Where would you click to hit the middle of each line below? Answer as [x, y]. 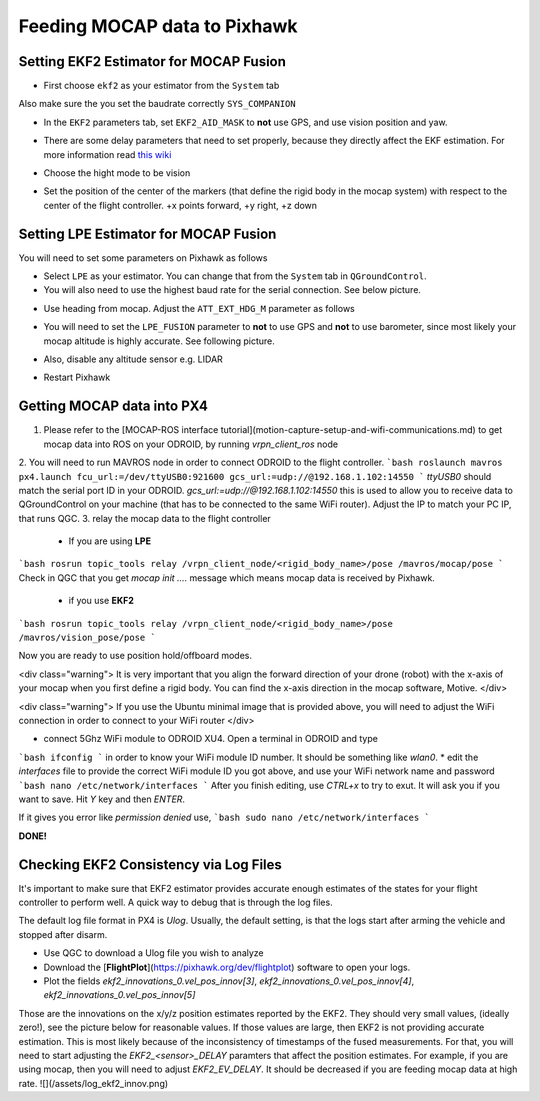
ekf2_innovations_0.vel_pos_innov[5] [119, 995]
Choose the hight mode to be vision [117, 173]
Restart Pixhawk [77, 377]
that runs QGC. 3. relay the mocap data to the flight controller [145, 518]
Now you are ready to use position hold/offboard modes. [135, 656]
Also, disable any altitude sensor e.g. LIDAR [133, 359]
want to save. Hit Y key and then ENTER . [101, 799]
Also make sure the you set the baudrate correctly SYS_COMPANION [157, 104]
